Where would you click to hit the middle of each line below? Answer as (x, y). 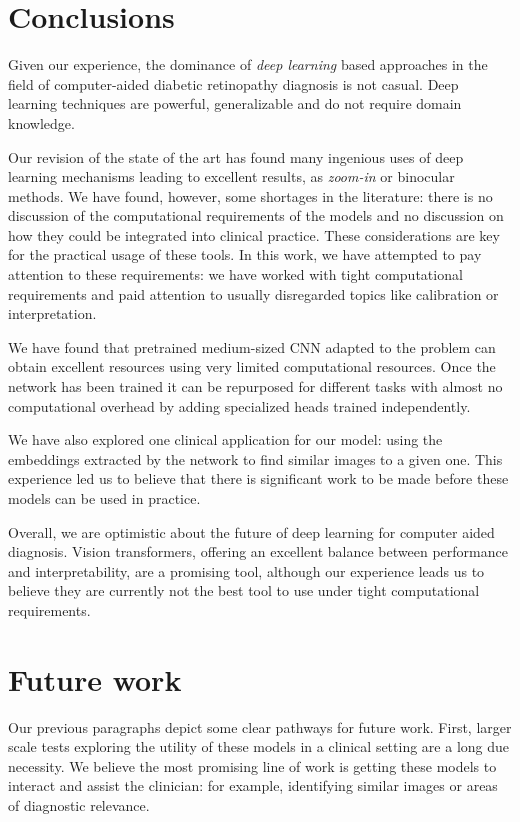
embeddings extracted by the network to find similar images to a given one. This (255, 458)
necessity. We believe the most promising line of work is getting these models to (252, 765)
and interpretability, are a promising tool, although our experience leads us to (246, 570)
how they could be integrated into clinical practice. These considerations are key (254, 234)
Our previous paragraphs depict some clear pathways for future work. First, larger (260, 726)
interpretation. (52, 313)
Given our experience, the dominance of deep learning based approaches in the (248, 64)
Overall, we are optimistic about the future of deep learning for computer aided (251, 531)
